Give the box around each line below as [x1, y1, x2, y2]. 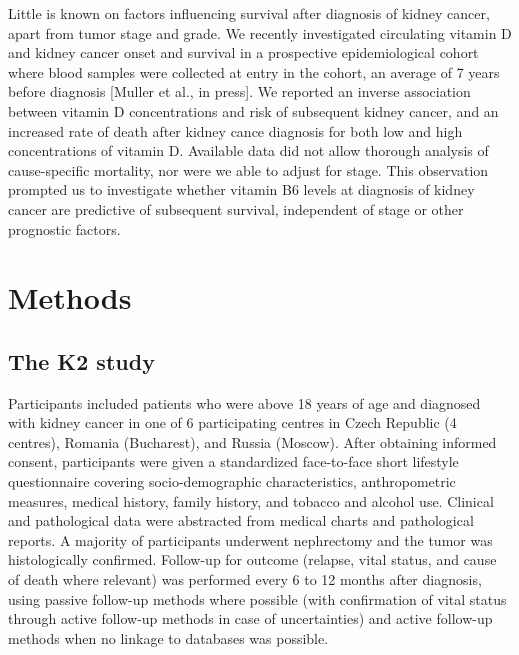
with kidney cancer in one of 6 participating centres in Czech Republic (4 [8, 412, 457, 433]
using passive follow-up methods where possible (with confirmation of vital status [8, 588, 507, 609]
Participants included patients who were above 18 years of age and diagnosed [8, 392, 481, 413]
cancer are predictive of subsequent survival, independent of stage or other [8, 198, 464, 219]
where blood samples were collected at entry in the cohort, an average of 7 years [8, 61, 500, 82]
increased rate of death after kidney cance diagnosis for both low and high [8, 120, 463, 141]
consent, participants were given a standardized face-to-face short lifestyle [8, 451, 459, 472]
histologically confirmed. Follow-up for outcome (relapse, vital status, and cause [8, 549, 497, 570]
